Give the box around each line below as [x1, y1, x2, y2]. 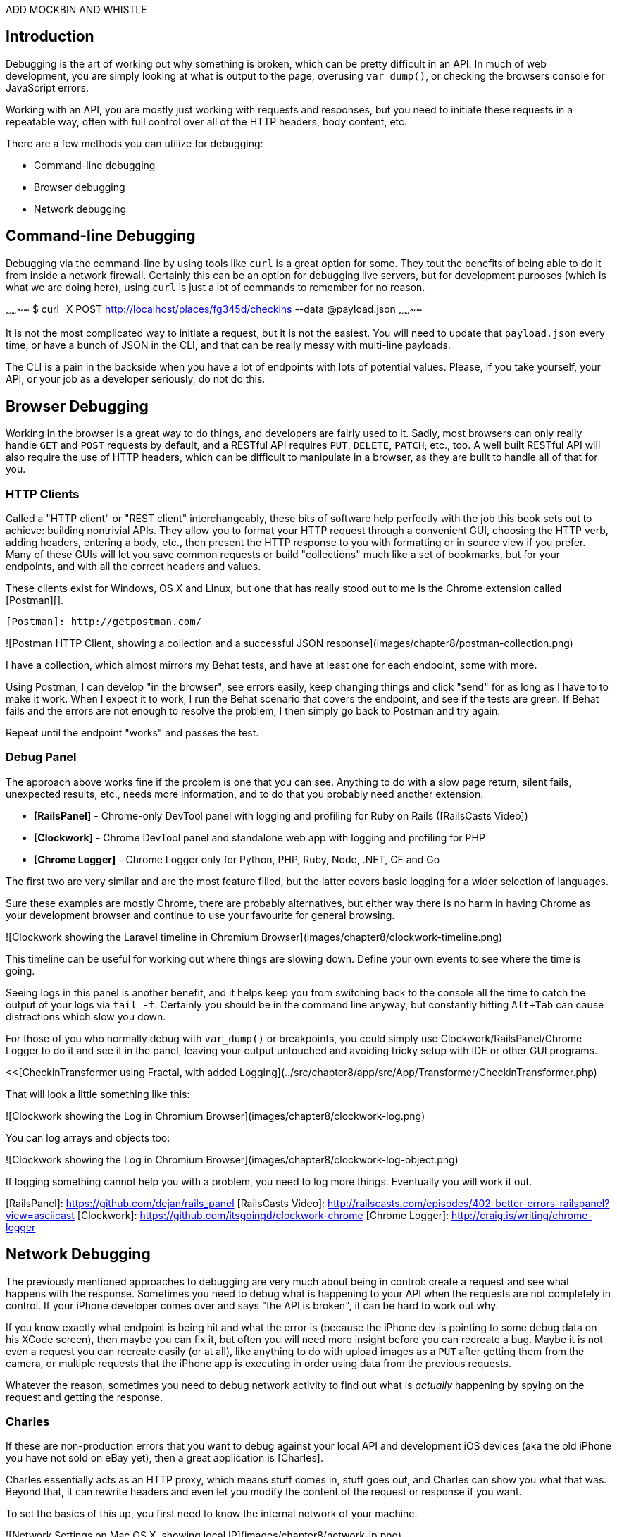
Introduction [6, 27, 94, 46]
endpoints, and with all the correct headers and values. [6, 560, 261, 573]
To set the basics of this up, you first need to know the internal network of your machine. [6, 1507, 418, 1520]
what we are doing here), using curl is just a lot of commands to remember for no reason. [6, 280, 425, 293]
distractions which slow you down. [6, 1010, 166, 1023]
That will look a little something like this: [6, 1087, 190, 1100]
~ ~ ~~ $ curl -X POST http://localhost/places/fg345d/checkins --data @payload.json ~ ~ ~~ [6, 302, 423, 318]
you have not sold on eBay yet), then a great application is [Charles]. [6, 1452, 323, 1464]
